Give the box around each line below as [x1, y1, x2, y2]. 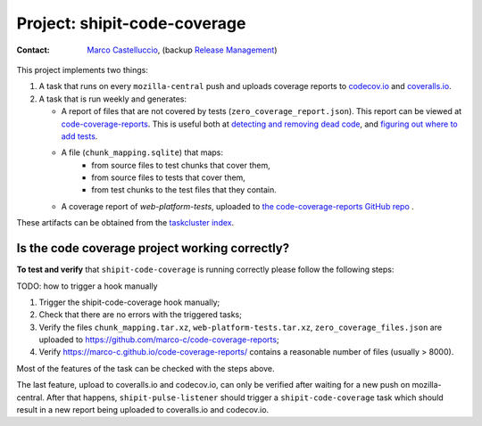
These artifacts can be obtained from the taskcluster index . [16, 217, 235, 228]
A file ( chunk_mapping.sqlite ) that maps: [61, 147, 223, 158]
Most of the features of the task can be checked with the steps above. [16, 363, 275, 373]
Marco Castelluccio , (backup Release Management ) [87, 45, 278, 55]
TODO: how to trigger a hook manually [16, 281, 158, 291]
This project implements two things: [16, 64, 149, 75]
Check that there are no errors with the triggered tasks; [38, 309, 243, 320]
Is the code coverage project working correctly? [16, 241, 290, 256]
